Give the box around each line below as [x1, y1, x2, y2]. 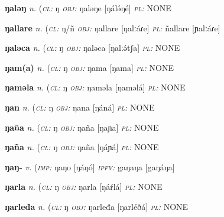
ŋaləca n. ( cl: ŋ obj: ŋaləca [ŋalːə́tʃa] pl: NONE [5, 41, 180, 54]
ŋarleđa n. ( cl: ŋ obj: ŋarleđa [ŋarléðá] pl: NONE [5, 200, 189, 212]
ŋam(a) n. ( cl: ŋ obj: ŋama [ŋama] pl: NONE [5, 61, 174, 73]
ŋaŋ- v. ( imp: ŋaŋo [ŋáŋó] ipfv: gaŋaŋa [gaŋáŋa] [5, 160, 175, 173]
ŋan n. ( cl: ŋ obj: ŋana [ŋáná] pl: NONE [5, 101, 155, 113]
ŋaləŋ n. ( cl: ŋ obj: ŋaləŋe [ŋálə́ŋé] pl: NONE [5, 2, 171, 14]
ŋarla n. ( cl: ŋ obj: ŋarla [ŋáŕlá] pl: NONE [5, 180, 163, 193]
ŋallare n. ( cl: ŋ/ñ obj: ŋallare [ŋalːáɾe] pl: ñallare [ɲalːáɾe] [5, 21, 220, 34]
